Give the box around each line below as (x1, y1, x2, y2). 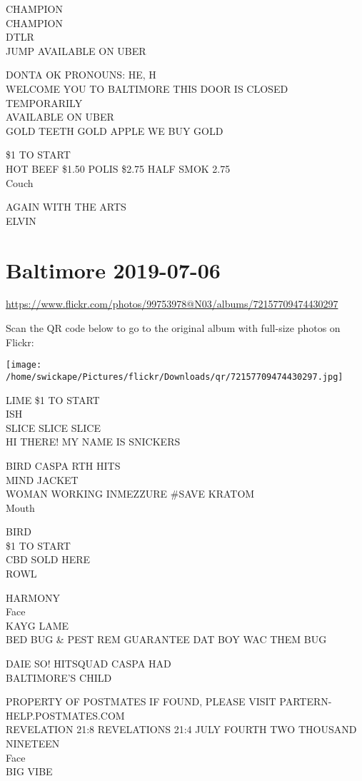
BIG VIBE (6, 764, 53, 779)
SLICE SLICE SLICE (6, 420, 101, 435)
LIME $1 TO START (6, 392, 100, 407)
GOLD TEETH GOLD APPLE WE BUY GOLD (6, 123, 223, 138)
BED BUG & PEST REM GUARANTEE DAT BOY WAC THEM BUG (6, 632, 327, 647)
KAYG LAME (6, 618, 69, 633)
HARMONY (6, 590, 61, 605)
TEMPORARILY (6, 95, 83, 110)
